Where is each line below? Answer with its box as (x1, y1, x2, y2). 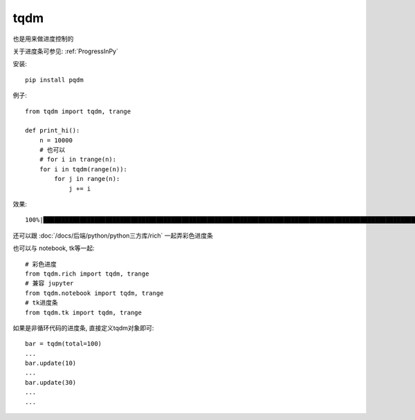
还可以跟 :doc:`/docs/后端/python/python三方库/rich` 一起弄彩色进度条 (12, 231, 214, 240)
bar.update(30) (25, 379, 77, 386)
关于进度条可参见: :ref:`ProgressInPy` (12, 47, 119, 55)
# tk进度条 (25, 299, 58, 307)
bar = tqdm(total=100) (25, 340, 102, 348)
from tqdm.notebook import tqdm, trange (25, 289, 164, 297)
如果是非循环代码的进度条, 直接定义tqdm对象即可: (12, 323, 154, 332)
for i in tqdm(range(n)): (39, 165, 128, 173)
